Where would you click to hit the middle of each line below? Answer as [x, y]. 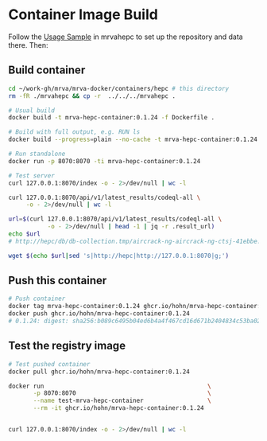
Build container [47, 70]
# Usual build [32, 110]
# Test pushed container [49, 364]
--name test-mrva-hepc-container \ [122, 401]
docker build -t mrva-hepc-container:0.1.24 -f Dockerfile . [112, 118]
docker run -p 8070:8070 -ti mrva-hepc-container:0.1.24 [104, 161]
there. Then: [28, 45]
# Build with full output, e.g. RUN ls [74, 132]
